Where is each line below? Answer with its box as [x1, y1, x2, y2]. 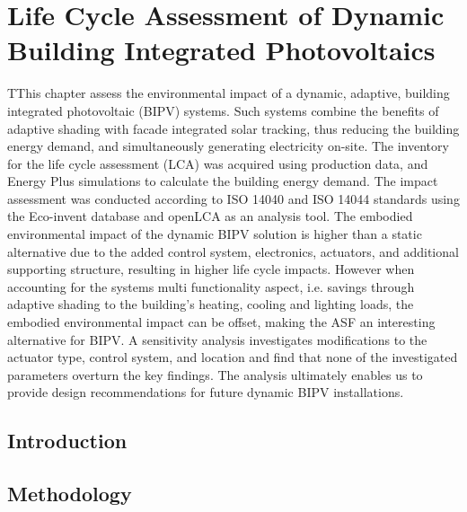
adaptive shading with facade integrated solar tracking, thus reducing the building [7, 119, 460, 137]
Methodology [7, 480, 132, 508]
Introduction [7, 427, 128, 455]
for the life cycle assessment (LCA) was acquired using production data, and [7, 154, 428, 172]
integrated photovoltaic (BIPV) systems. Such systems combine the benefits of [7, 101, 439, 119]
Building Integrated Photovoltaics [7, 31, 436, 68]
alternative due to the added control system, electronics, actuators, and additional [7, 242, 459, 260]
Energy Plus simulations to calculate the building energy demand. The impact [7, 172, 438, 190]
